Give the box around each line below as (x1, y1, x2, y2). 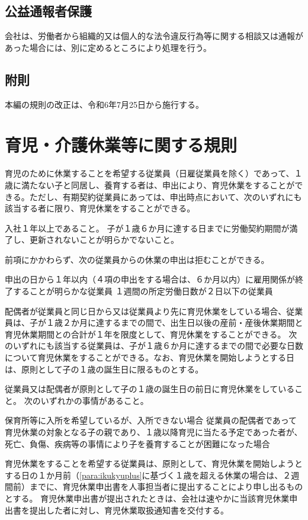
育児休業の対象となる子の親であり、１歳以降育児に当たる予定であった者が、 (5, 426, 303, 438)
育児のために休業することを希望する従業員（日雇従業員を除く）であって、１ (5, 167, 303, 179)
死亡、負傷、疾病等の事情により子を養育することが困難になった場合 (5, 437, 270, 450)
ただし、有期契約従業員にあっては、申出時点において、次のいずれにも (29, 190, 302, 203)
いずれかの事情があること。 (40, 394, 149, 406)
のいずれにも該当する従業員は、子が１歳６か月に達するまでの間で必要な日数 (5, 339, 303, 352)
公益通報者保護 (5, 2, 92, 20)
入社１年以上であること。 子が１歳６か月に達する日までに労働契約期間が (5, 222, 290, 234)
